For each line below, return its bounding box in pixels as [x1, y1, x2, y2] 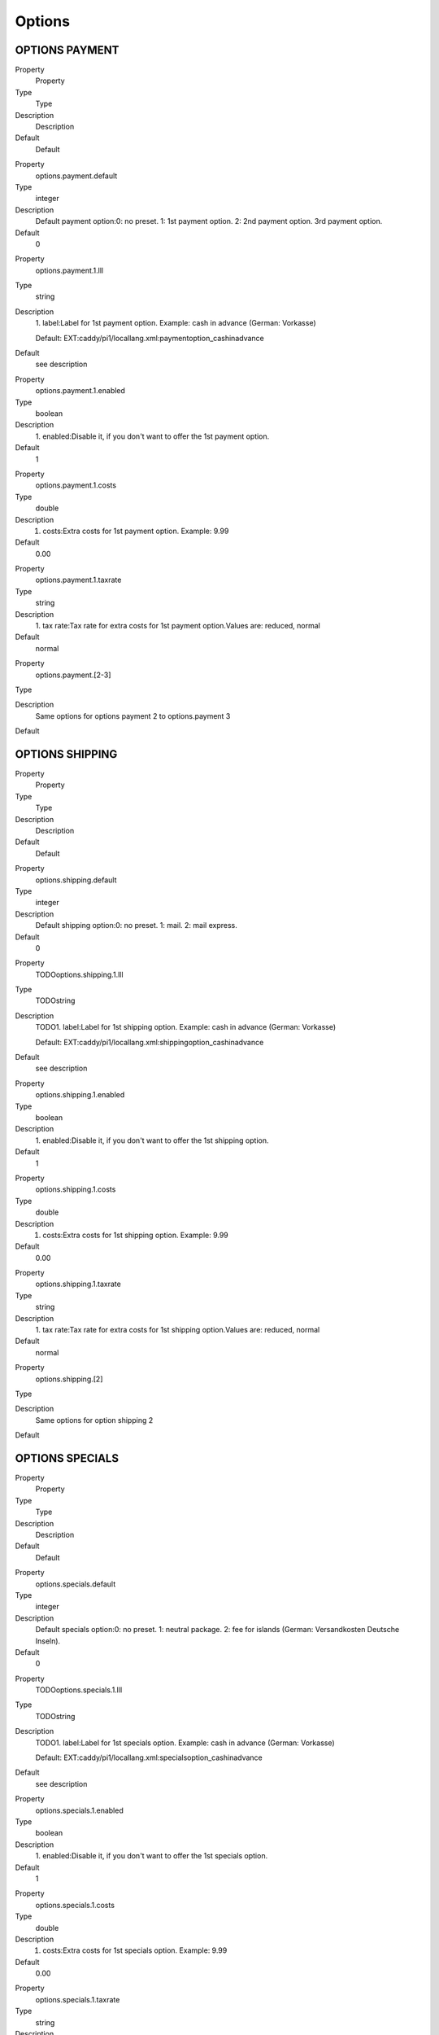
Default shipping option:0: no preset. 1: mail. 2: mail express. [35, 921, 237, 930]
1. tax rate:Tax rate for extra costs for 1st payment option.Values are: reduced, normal [35, 621, 321, 631]
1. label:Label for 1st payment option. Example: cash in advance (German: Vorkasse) [35, 318, 316, 328]
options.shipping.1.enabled [35, 1090, 125, 1100]
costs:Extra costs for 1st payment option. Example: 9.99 [42, 526, 229, 536]
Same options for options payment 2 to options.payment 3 [35, 711, 231, 720]
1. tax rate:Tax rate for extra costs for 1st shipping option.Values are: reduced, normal [35, 1325, 320, 1335]
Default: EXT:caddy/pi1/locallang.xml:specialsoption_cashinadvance [35, 1753, 263, 1762]
